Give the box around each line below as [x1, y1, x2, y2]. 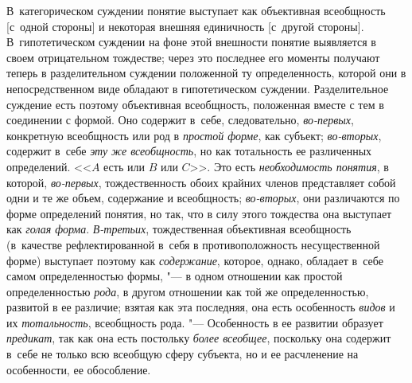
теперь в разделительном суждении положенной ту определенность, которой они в [6, 64, 406, 81]
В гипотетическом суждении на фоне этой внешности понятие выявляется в [6, 33, 376, 50]
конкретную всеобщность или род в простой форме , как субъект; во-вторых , [6, 127, 382, 143]
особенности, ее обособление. [6, 361, 151, 377]
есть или [103, 158, 145, 174]
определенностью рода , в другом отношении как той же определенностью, [6, 283, 369, 299]
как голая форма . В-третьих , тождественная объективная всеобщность [6, 221, 352, 237]
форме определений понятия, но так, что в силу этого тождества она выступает [6, 205, 392, 221]
